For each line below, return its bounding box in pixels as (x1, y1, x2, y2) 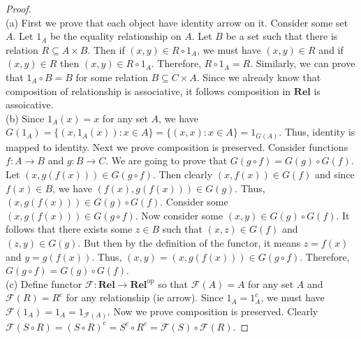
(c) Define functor (6, 276, 82, 291)
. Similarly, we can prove (250, 56, 355, 71)
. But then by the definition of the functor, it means (78, 236, 301, 250)
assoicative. (6, 97, 54, 112)
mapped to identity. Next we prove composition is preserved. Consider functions (6, 139, 348, 154)
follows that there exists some (6, 222, 133, 236)
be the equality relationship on (50, 29, 182, 43)
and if (318, 42, 344, 57)
